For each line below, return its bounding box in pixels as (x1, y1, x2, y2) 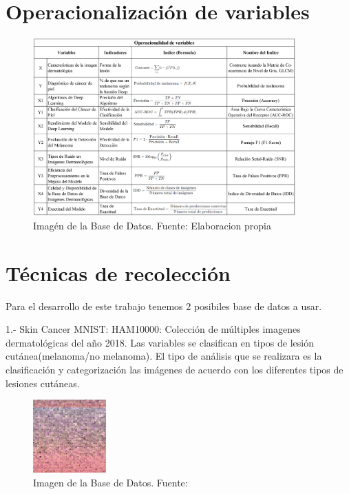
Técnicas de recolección (6, 258, 231, 287)
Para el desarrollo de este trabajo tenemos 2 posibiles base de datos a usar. (6, 298, 322, 313)
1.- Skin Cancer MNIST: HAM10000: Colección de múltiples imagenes (6, 322, 301, 336)
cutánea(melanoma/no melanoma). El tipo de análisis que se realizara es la (6, 349, 322, 363)
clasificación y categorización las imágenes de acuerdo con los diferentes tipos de (6, 362, 343, 377)
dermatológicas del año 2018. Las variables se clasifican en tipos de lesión (6, 335, 314, 349)
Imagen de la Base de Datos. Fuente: (33, 475, 188, 489)
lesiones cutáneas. (6, 375, 80, 390)
